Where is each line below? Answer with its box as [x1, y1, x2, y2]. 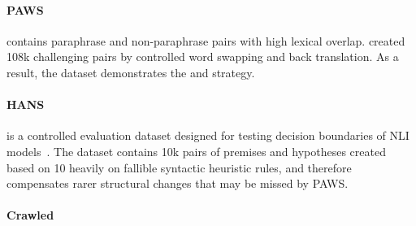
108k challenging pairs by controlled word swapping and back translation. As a [6, 48, 399, 65]
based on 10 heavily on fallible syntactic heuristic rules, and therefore [6, 159, 352, 176]
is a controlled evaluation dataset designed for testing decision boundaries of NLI [6, 127, 409, 144]
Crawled [6, 206, 54, 224]
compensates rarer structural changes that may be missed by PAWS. [6, 175, 349, 192]
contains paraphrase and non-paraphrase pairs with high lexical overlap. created [6, 32, 405, 49]
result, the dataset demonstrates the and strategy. [6, 63, 255, 80]
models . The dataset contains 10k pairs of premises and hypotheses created [6, 142, 386, 159]
